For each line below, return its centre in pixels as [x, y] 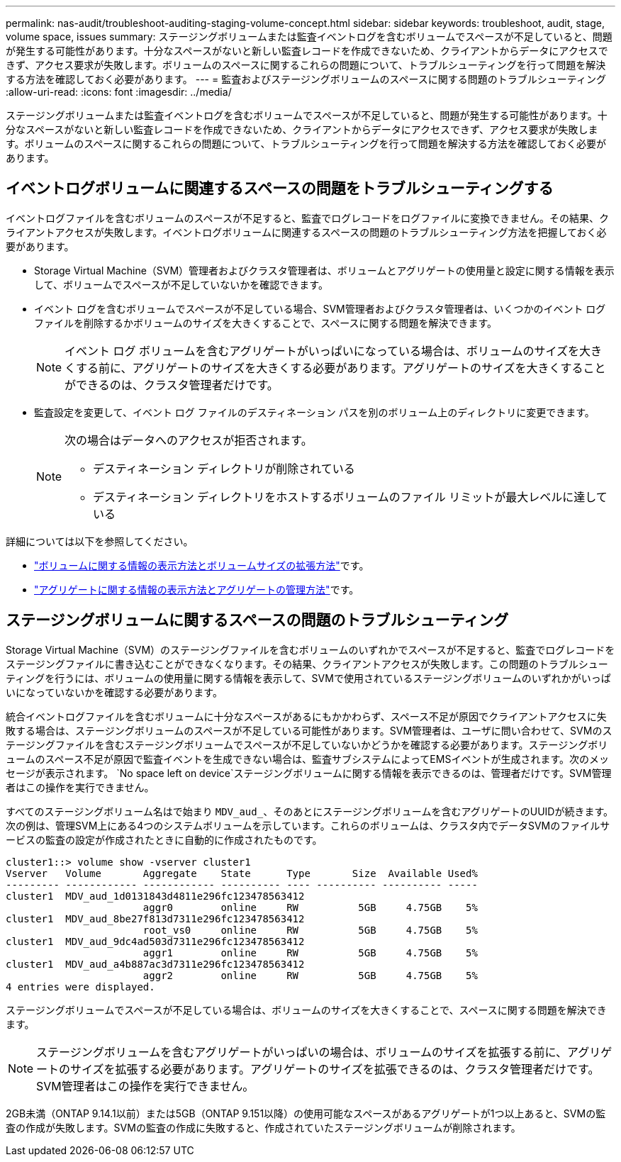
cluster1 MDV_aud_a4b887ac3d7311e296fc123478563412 [155, 964]
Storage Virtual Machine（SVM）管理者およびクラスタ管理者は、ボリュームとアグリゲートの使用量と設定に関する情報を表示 [324, 270]
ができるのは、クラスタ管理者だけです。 [172, 385]
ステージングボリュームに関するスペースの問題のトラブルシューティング [257, 620]
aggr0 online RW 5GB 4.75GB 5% [310, 907]
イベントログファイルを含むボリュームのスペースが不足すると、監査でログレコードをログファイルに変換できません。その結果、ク [307, 218]
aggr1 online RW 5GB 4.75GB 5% [310, 952]
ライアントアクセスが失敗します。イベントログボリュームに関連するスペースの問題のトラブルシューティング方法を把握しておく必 [306, 232]
